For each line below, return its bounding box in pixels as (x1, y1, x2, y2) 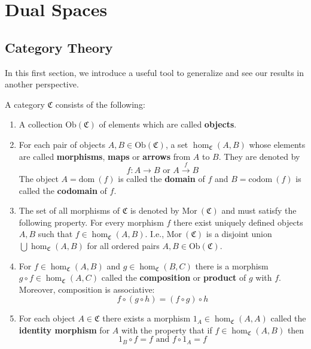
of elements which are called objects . (99, 118, 237, 131)
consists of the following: (55, 98, 145, 110)
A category (5, 98, 45, 110)
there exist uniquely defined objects (173, 216, 303, 228)
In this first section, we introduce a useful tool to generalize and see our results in (5, 66, 304, 78)
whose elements (249, 138, 306, 150)
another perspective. (5, 78, 79, 90)
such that (38, 227, 73, 240)
